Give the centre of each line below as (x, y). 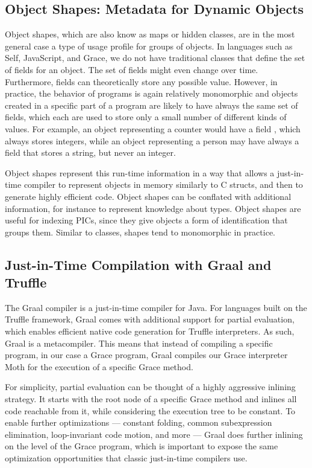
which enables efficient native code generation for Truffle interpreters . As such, (150, 331)
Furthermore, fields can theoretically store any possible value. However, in (141, 81)
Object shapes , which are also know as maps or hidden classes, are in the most (150, 34)
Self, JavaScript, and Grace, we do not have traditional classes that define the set (155, 58)
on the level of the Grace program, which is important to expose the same (142, 446)
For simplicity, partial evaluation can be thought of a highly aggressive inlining (150, 387)
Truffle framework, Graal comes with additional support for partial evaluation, (150, 319)
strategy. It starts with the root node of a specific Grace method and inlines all (151, 399)
